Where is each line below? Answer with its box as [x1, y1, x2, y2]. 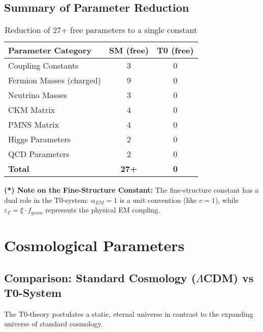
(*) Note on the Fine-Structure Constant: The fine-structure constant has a [4, 185, 259, 195]
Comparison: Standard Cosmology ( [4, 269, 196, 285]
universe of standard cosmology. [4, 318, 103, 329]
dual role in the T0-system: [4, 194, 89, 205]
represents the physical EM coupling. [45, 204, 160, 215]
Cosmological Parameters [4, 235, 185, 256]
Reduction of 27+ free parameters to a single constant [5, 24, 198, 36]
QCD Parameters [8, 148, 70, 160]
